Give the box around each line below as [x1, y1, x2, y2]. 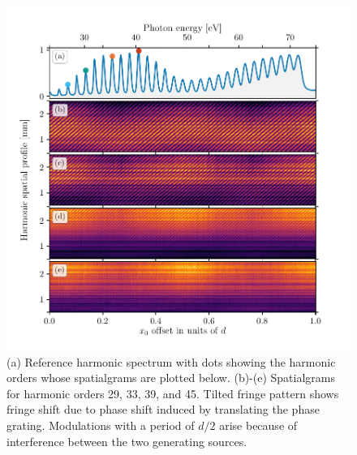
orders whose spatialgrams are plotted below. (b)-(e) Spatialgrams [6, 369, 336, 386]
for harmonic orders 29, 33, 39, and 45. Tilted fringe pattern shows [6, 384, 339, 401]
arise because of [219, 416, 298, 433]
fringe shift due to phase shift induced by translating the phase [6, 401, 320, 418]
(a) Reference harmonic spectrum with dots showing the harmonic [6, 353, 336, 370]
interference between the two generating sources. [6, 432, 247, 449]
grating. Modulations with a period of [6, 416, 195, 433]
